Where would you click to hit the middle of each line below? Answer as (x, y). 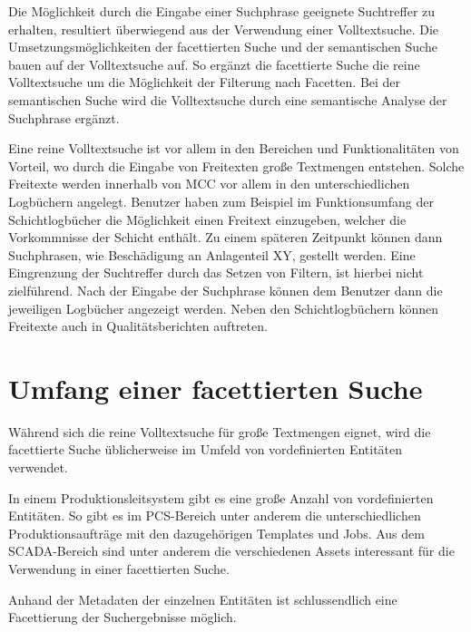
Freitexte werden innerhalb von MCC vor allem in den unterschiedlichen (209, 184)
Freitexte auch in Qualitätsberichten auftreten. (138, 326)
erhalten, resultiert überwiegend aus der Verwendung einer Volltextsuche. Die (223, 29)
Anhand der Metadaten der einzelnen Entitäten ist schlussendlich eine (203, 599)
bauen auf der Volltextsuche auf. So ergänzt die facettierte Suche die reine (214, 64)
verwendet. (38, 467)
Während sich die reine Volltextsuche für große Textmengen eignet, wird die (220, 431)
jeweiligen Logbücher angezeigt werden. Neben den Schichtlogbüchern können (223, 308)
